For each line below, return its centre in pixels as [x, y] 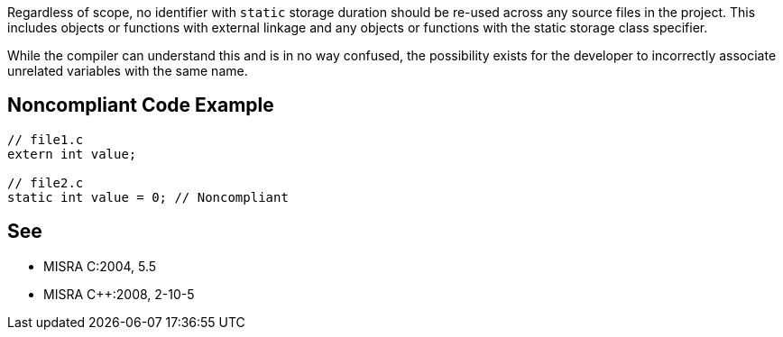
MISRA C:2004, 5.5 [100, 266]
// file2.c [46, 182]
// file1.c [46, 139]
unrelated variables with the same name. [128, 71]
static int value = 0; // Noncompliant [148, 197]
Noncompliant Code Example [141, 105]
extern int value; [72, 154]
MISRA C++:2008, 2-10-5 [119, 294]
